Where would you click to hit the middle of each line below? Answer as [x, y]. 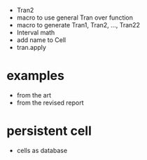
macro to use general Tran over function [75, 18]
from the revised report [50, 102]
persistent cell [49, 131]
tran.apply [31, 47]
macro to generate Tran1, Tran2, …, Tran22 [78, 25]
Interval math [36, 32]
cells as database [42, 150]
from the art [34, 95]
